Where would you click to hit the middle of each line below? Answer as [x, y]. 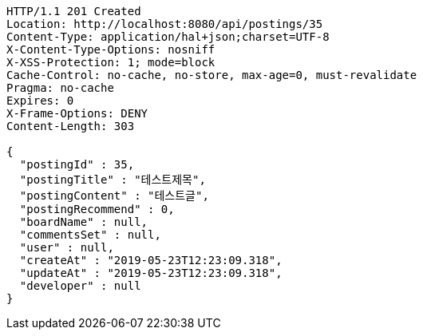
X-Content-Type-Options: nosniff [111, 49]
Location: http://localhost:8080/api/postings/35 [165, 24]
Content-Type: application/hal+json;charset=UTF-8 [168, 37]
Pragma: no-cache [60, 88]
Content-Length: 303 [71, 126]
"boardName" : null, [84, 222]
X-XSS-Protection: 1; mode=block [111, 62]
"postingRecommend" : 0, [97, 209]
